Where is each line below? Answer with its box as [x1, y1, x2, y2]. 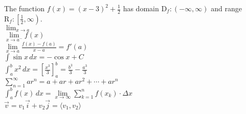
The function [4, 3, 44, 13]
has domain [123, 3, 159, 13]
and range [211, 3, 242, 13]
